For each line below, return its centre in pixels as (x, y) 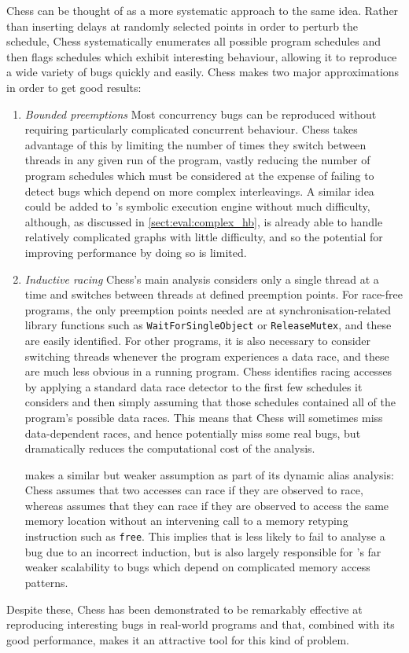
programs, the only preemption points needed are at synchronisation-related (208, 309)
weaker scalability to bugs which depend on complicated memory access (197, 567)
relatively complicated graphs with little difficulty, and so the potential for (204, 237)
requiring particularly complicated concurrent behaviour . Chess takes (191, 129)
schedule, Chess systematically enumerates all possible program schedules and (194, 41)
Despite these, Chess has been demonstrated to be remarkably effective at (184, 609)
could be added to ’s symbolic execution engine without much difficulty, (197, 206)
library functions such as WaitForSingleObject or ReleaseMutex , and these (208, 325)
